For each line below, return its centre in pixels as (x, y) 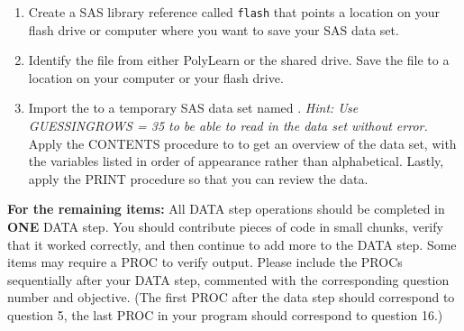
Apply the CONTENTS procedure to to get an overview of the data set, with (242, 143)
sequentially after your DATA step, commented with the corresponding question (228, 279)
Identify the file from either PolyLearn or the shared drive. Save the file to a (239, 60)
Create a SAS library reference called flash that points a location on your (234, 12)
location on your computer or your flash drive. (156, 77)
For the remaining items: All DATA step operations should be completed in (226, 209)
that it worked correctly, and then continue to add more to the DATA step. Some (232, 244)
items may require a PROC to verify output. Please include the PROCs (205, 262)
